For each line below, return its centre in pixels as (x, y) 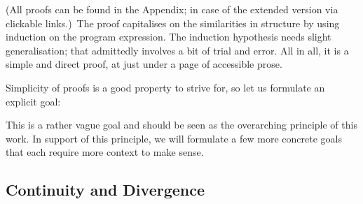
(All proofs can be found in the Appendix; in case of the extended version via (172, 9)
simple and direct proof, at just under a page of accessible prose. (144, 64)
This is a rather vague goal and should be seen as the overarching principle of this (181, 125)
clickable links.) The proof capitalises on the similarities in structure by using (173, 23)
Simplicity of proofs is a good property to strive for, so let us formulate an (165, 87)
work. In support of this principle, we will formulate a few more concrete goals (174, 138)
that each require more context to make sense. (105, 152)
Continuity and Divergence (105, 190)
